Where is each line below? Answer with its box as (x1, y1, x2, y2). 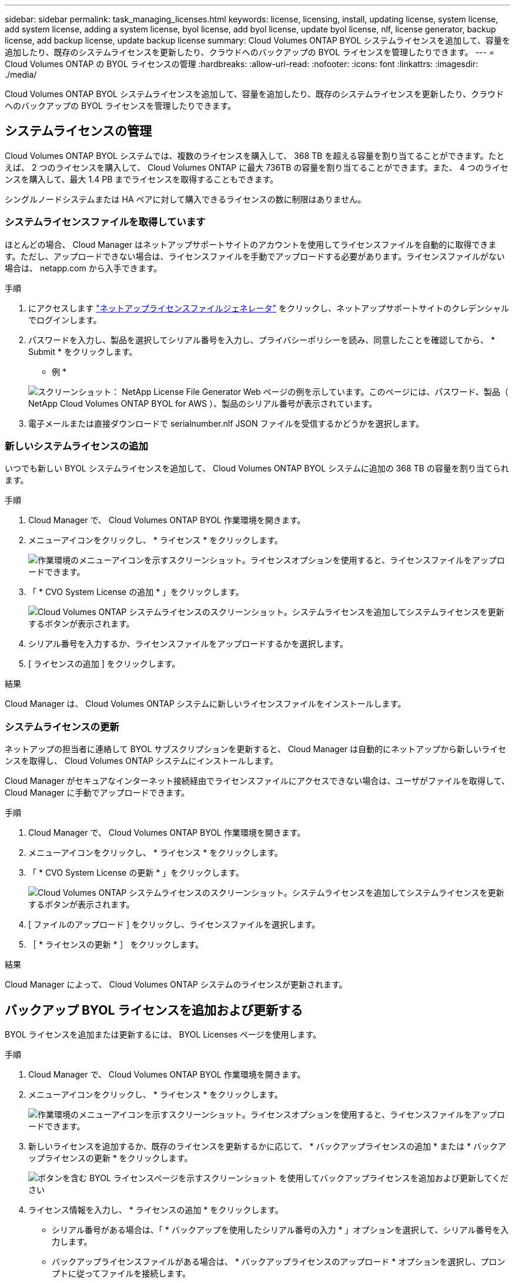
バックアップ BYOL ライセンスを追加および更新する (5, 1002, 303, 1018)
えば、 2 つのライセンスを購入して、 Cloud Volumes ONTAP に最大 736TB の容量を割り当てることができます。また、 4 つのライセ (5, 162, 509, 172)
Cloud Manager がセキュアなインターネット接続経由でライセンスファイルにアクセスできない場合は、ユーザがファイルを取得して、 (5, 776, 510, 786)
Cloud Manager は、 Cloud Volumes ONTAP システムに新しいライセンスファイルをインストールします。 (5, 699, 406, 709)
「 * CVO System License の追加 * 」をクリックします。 (28, 587, 244, 597)
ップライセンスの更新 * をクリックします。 (28, 1152, 193, 1163)
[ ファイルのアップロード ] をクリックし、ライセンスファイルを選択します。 (28, 919, 320, 930)
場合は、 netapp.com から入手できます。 (5, 262, 162, 273)
